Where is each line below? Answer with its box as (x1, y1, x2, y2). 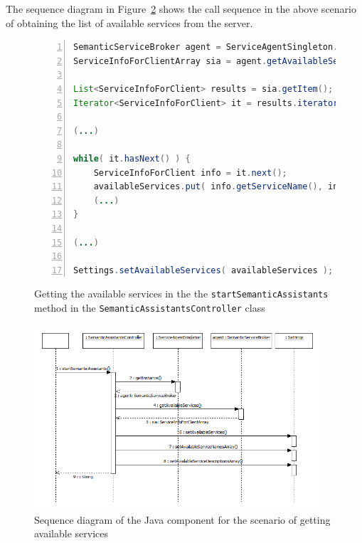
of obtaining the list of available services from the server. (6, 15, 253, 30)
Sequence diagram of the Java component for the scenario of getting (34, 512, 331, 527)
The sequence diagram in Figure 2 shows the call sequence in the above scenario (6, 1, 356, 16)
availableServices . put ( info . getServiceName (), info (93, 181, 348, 192)
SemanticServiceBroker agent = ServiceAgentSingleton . (73, 42, 339, 53)
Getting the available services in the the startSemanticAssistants (34, 286, 329, 301)
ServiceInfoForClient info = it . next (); (93, 167, 287, 178)
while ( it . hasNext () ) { (73, 153, 191, 164)
